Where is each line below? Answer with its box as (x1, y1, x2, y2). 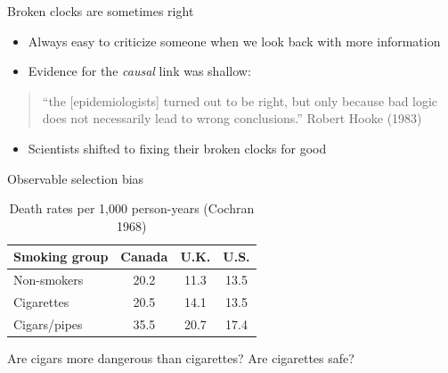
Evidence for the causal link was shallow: (28, 62, 251, 80)
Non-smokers (13, 270, 84, 289)
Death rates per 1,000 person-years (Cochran (9, 199, 255, 218)
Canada (120, 247, 168, 266)
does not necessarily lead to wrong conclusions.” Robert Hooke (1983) (42, 109, 422, 128)
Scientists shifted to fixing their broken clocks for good (28, 138, 327, 157)
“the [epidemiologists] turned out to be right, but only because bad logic (42, 91, 438, 110)
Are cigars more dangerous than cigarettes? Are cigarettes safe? (7, 348, 354, 367)
